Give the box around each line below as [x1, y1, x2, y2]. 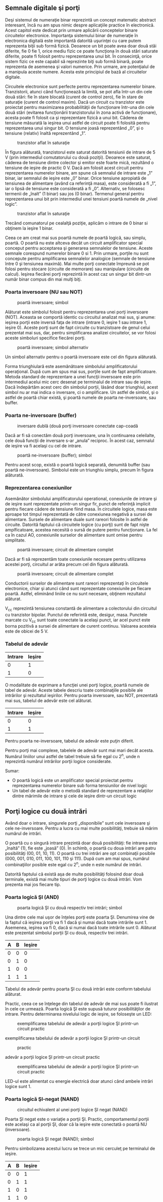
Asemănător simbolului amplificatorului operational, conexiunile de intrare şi [5, 496, 157, 502]
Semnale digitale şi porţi [5, 4, 80, 12]
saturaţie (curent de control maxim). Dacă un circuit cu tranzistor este [5, 99, 145, 105]
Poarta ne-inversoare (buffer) [5, 412, 77, 419]
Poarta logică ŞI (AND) [5, 894, 59, 900]
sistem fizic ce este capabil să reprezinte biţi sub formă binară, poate [5, 58, 144, 64]
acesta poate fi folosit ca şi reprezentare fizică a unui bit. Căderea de [5, 114, 144, 120]
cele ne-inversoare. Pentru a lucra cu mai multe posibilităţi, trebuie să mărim [5, 826, 158, 831]
